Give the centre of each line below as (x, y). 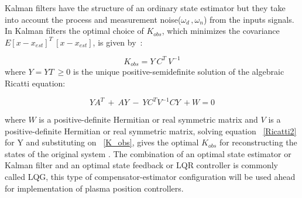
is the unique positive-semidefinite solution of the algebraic (179, 72)
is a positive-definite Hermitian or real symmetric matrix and (148, 119)
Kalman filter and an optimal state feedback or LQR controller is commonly (141, 165)
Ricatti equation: (35, 83)
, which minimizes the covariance (221, 31)
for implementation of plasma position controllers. (94, 188)
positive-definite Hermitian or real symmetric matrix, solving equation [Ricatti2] (151, 131)
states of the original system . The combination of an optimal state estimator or (148, 153)
